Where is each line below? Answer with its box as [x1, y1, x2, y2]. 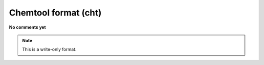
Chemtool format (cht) [9, 7, 102, 18]
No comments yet [9, 24, 46, 30]
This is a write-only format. [22, 47, 77, 52]
